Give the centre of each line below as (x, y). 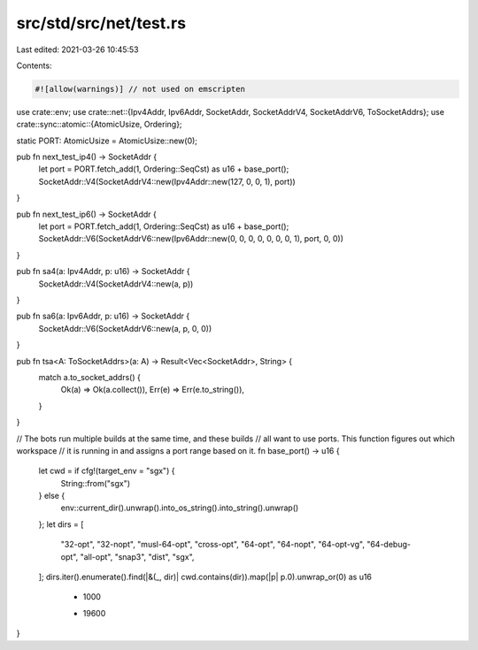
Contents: (34, 65)
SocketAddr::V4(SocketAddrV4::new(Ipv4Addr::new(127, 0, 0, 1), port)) (167, 181)
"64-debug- (389, 545)
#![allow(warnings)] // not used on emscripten (140, 89)
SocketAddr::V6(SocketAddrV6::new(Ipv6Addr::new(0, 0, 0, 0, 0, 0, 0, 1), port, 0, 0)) (191, 239)
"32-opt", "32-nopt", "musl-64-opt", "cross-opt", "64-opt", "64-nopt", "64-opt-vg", (212, 545)
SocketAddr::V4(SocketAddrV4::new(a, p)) (116, 284)
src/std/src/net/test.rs (101, 23)
